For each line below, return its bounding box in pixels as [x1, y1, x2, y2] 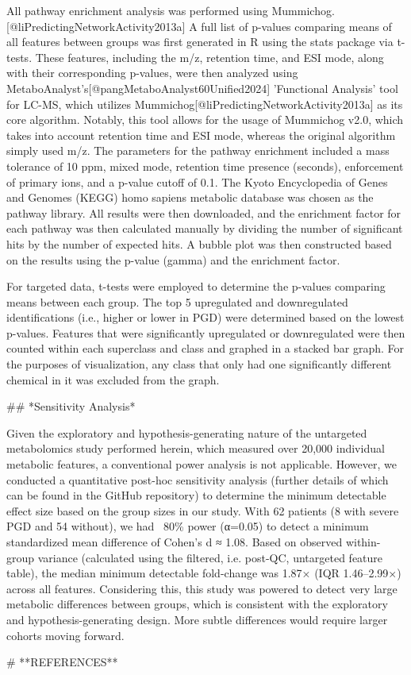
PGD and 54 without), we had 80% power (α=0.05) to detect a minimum [6, 518, 369, 534]
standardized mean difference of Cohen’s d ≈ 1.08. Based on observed [6, 534, 343, 550]
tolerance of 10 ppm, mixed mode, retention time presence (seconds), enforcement [6, 157, 404, 174]
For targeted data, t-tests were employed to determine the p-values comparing [6, 278, 386, 295]
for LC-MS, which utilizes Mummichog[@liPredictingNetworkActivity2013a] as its [6, 95, 403, 112]
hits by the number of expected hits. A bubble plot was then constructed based [6, 235, 392, 252]
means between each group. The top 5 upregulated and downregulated [6, 293, 348, 310]
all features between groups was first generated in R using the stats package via [6, 33, 394, 50]
